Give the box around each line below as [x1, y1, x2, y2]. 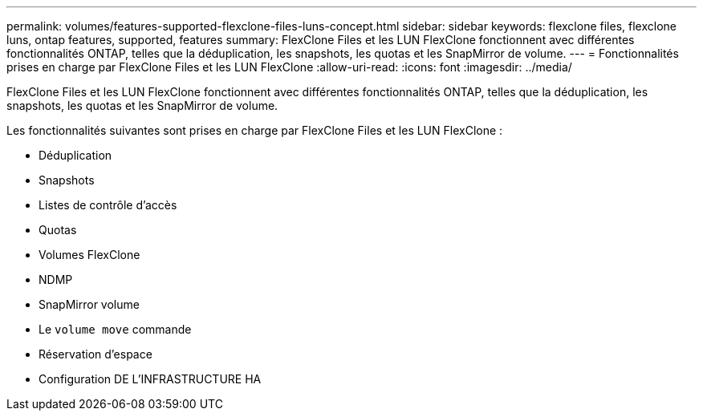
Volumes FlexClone [39, 248, 140, 261]
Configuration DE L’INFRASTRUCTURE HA [39, 372, 262, 386]
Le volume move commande [39, 322, 192, 336]
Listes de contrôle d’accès [39, 198, 177, 212]
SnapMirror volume [39, 298, 140, 311]
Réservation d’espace [39, 347, 152, 361]
